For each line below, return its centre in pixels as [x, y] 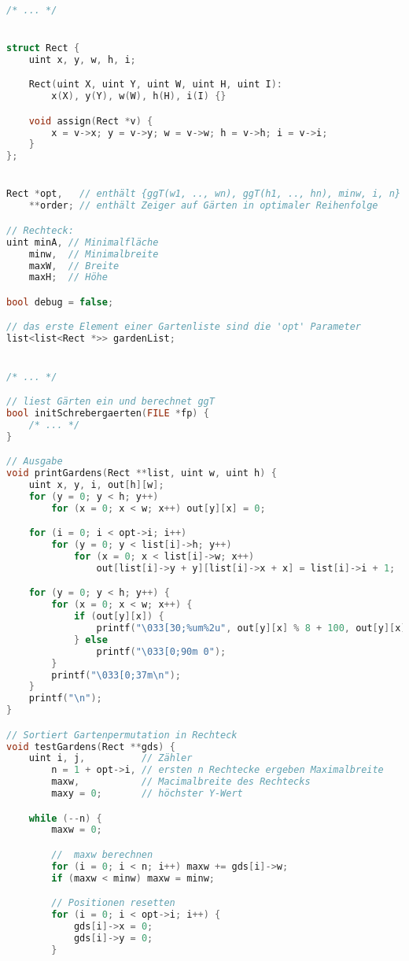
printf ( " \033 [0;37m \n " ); [116, 675]
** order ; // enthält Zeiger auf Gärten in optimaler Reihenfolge [203, 206]
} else [90, 639]
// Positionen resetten [113, 903]
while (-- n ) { [65, 818]
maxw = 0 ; [77, 830]
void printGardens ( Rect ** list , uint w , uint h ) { [142, 473]
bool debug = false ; [60, 302]
